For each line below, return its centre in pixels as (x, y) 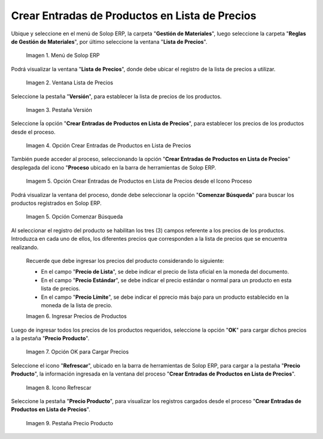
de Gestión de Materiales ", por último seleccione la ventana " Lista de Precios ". (109, 41)
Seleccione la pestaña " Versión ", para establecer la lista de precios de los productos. (116, 96)
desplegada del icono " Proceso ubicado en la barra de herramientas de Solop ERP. (114, 167)
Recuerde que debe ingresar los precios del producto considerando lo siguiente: (125, 261)
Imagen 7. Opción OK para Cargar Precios (77, 352)
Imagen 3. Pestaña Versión (59, 110)
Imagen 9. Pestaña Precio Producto (70, 423)
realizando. (25, 247)
